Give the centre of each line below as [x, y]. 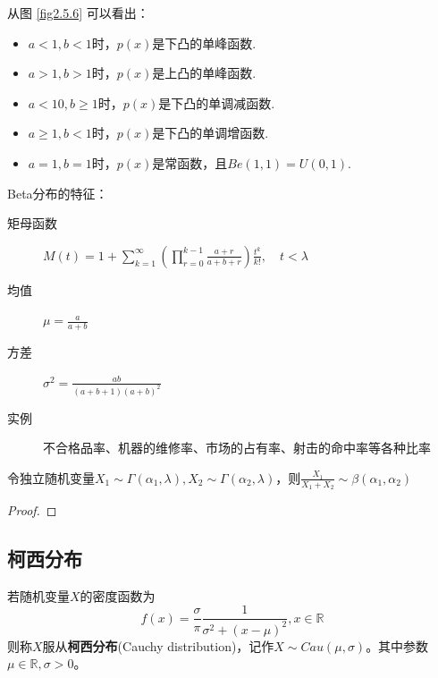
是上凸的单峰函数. [204, 73]
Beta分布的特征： [58, 193]
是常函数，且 [190, 162]
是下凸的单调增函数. [211, 133]
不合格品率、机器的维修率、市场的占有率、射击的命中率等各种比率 [237, 448]
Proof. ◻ [32, 510]
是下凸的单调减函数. [217, 102]
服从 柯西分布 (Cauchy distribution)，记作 [158, 645]
